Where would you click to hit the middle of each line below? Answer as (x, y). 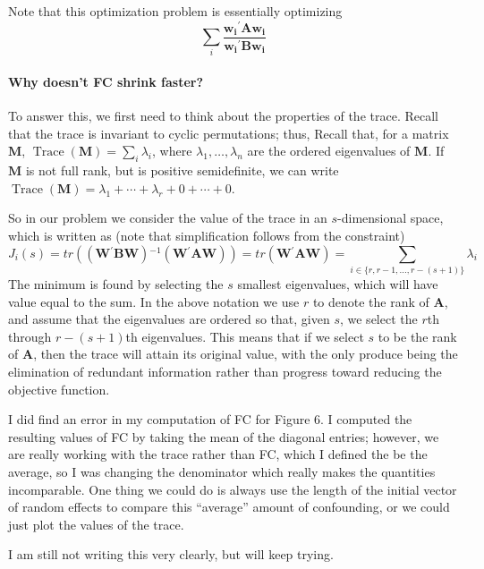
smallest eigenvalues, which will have (338, 284)
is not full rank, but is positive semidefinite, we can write (182, 170)
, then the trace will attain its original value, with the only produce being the (246, 354)
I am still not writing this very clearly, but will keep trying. (171, 554)
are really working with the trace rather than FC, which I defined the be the (218, 454)
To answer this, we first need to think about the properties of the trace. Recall (223, 116)
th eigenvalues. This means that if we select (245, 336)
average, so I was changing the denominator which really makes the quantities (222, 471)
